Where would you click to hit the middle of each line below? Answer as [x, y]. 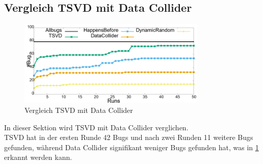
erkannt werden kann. [38, 157]
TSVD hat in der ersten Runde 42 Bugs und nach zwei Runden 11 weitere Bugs [129, 137]
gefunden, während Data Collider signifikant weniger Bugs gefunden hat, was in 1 [131, 147]
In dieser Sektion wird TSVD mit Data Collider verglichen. [96, 127]
